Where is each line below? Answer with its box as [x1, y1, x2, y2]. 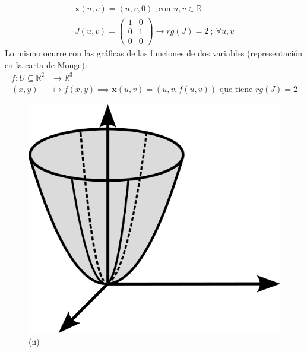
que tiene [219, 85, 253, 94]
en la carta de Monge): [5, 58, 87, 71]
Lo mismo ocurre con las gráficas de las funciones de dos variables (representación [5, 47, 303, 59]
